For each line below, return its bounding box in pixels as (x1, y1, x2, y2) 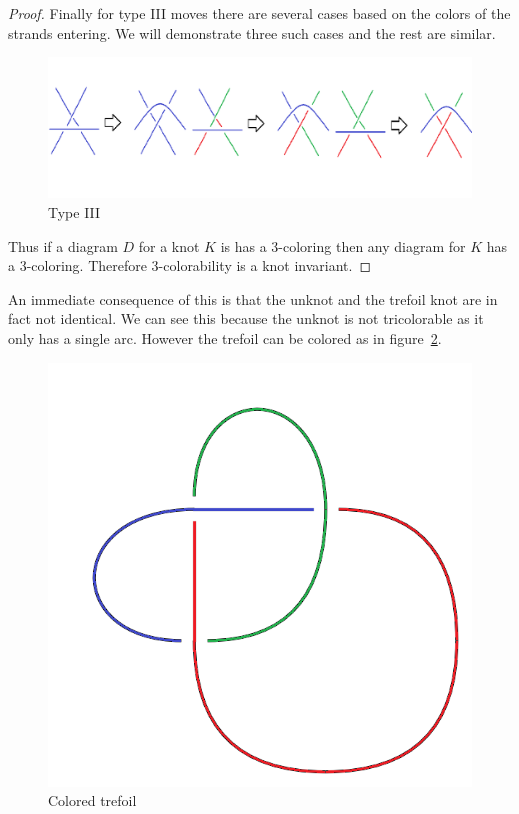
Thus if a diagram (8, 235, 118, 256)
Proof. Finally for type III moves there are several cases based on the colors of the (8, 3, 511, 23)
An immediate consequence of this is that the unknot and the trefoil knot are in (8, 288, 498, 309)
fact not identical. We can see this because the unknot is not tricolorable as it (8, 308, 484, 329)
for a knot (138, 235, 200, 256)
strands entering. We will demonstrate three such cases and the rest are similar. (8, 22, 496, 43)
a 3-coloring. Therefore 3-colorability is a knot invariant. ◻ (8, 255, 372, 276)
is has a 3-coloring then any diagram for (220, 235, 466, 256)
